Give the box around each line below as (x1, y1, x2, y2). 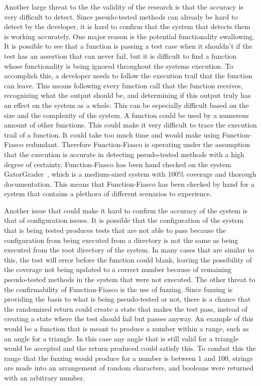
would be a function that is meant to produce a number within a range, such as (4, 323, 249, 333)
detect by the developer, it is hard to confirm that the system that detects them (4, 21, 250, 32)
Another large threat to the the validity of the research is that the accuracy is (4, 2, 243, 12)
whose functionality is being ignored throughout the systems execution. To (4, 60, 233, 71)
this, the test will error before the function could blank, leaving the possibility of (4, 254, 252, 265)
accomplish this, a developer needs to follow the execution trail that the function (4, 70, 252, 81)
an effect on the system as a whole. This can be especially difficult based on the (4, 99, 249, 110)
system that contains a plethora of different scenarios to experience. (4, 188, 212, 199)
